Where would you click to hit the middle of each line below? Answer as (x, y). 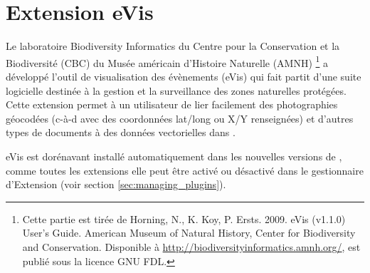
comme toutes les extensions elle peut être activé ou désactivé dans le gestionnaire (185, 170)
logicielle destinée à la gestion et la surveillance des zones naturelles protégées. (176, 90)
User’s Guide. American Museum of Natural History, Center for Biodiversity (189, 233)
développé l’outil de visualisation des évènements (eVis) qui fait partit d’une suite (184, 76)
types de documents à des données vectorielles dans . (121, 132)
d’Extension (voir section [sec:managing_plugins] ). (116, 184)
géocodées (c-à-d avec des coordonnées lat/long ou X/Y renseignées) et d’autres (180, 118)
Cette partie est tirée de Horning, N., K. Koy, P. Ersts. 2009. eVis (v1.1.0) (184, 218)
